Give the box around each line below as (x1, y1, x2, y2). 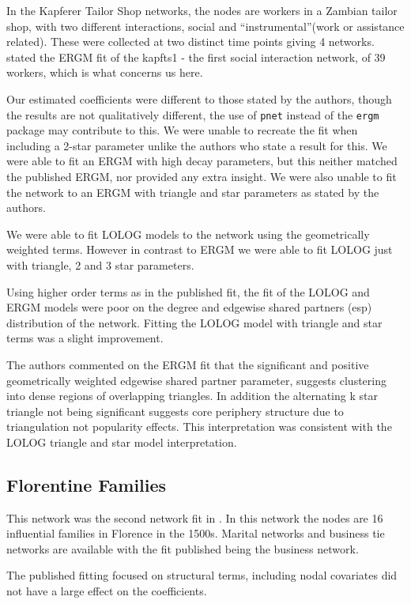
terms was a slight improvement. (6, 330, 164, 346)
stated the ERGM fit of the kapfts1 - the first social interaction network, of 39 (6, 48, 386, 65)
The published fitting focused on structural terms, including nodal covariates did (6, 567, 398, 583)
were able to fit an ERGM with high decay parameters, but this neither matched (6, 153, 398, 169)
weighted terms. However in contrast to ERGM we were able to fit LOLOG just (6, 241, 393, 258)
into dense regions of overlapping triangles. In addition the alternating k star (6, 387, 378, 404)
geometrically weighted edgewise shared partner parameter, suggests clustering (6, 372, 386, 388)
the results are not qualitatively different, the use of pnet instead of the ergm (6, 106, 379, 123)
